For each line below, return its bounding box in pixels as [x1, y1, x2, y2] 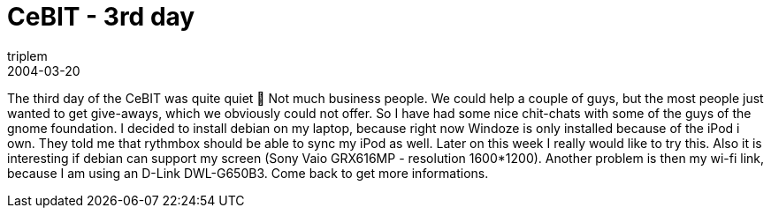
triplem [7, 48, 48, 63]
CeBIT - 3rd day [7, 2, 195, 32]
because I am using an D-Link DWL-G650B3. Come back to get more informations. [7, 165, 489, 181]
